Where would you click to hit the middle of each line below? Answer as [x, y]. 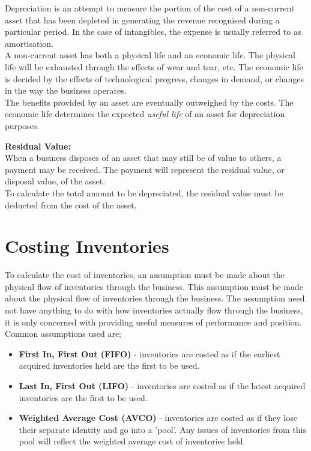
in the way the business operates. [66, 90]
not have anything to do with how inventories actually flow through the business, [154, 310]
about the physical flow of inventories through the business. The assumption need [155, 298]
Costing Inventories [87, 246]
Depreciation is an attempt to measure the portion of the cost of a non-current [150, 8]
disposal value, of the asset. [55, 181]
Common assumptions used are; [63, 334]
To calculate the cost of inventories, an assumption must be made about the [145, 275]
